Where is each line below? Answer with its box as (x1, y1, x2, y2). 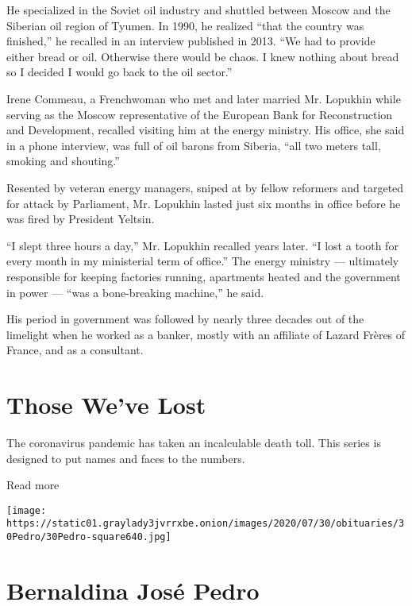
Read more (6, 477, 60, 493)
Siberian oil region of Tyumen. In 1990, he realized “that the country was (6, 17, 364, 33)
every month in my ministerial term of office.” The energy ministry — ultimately (6, 253, 399, 269)
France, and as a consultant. (6, 342, 144, 358)
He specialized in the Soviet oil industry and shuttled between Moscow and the (6, 2, 391, 17)
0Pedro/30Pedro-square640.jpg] (6, 531, 171, 543)
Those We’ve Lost (6, 388, 206, 421)
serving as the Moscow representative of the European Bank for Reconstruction (6, 106, 393, 122)
